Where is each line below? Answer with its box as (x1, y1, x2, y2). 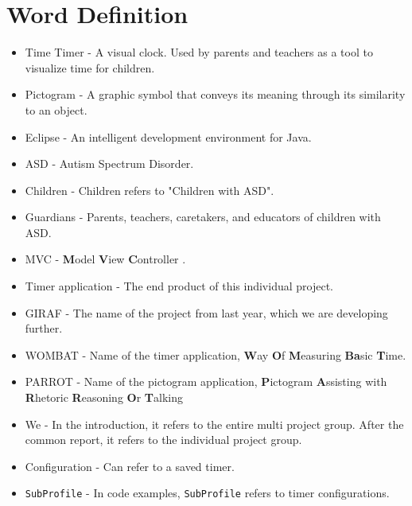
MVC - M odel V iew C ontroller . (25, 251, 186, 267)
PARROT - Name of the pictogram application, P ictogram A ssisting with (25, 373, 387, 390)
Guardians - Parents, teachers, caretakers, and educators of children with (25, 208, 381, 225)
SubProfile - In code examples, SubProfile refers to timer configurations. (25, 485, 390, 501)
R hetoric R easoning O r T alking (25, 389, 183, 406)
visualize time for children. (25, 59, 155, 76)
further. (25, 320, 63, 337)
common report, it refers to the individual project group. (25, 431, 302, 448)
